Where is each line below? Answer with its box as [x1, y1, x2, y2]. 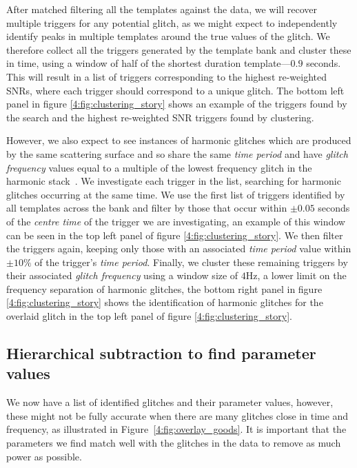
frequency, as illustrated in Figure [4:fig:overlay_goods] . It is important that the [6, 422, 347, 436]
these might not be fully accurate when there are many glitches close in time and [6, 408, 349, 423]
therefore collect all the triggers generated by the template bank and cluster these [6, 42, 351, 57]
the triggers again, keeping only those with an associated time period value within [6, 241, 351, 256]
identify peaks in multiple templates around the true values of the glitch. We [6, 29, 330, 43]
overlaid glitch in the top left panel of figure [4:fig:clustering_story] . [6, 309, 292, 323]
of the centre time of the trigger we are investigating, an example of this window [6, 214, 345, 228]
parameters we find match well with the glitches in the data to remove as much [6, 436, 341, 450]
